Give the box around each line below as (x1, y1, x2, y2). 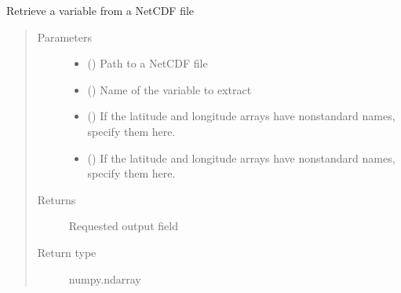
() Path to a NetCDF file (87, 55, 208, 71)
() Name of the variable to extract (87, 81, 252, 97)
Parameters (37, 28, 92, 45)
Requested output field (68, 218, 178, 234)
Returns (37, 191, 76, 207)
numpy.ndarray (68, 270, 141, 287)
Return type (37, 244, 97, 260)
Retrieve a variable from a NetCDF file (6, 2, 195, 18)
